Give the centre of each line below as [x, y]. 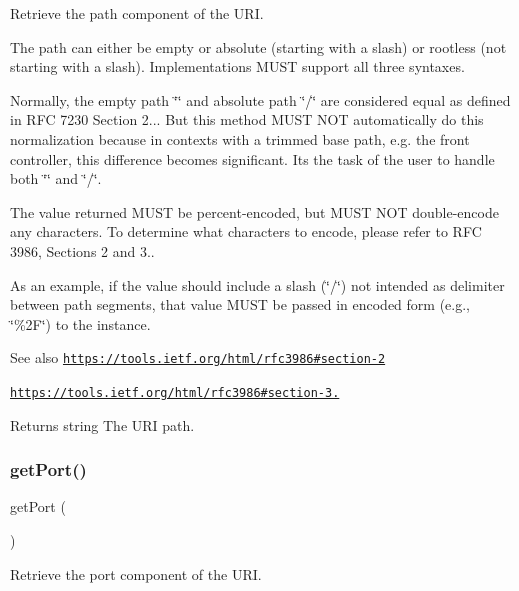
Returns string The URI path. [102, 424]
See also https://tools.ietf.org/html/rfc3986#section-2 [198, 357]
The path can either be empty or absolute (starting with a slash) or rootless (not [258, 46]
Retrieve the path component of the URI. [137, 13]
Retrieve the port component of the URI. [136, 573]
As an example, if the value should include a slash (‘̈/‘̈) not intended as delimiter [257, 284]
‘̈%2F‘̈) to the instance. [80, 323]
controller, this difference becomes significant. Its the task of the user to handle [252, 158]
